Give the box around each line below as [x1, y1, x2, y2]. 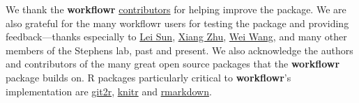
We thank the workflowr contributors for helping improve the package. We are [6, 2, 346, 16]
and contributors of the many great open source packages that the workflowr [6, 56, 340, 71]
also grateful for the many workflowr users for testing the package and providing [6, 15, 349, 30]
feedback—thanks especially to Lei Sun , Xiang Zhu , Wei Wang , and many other [6, 29, 347, 44]
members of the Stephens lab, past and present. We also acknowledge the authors [6, 42, 353, 57]
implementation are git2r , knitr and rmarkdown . [6, 84, 212, 98]
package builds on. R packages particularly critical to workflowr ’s [6, 70, 291, 84]
